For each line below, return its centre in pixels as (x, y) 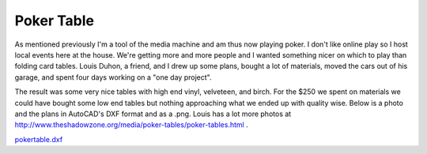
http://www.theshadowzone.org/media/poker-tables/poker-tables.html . (131, 125)
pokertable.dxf (39, 139)
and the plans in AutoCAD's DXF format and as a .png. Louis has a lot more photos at (153, 114)
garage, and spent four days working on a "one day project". (113, 77)
